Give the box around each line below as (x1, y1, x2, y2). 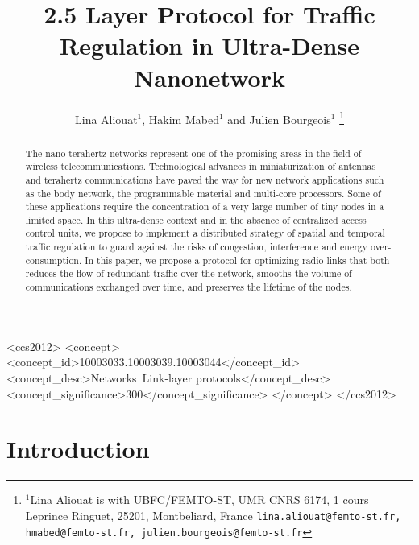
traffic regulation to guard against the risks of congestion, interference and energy (25, 240, 368, 254)
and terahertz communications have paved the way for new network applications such (25, 172, 384, 186)
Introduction (6, 432, 150, 465)
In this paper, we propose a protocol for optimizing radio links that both (85, 253, 390, 266)
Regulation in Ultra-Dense (60, 29, 359, 62)
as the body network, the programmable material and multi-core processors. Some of (25, 186, 381, 200)
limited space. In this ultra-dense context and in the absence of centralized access (25, 213, 367, 226)
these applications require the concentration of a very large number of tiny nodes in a (25, 200, 384, 213)
